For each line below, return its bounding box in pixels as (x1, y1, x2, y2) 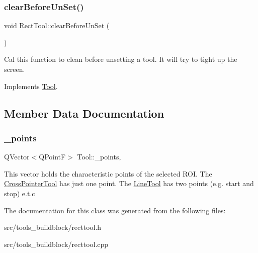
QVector (4, 151, 30, 162)
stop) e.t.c (4, 188, 35, 198)
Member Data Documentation (4, 105, 164, 121)
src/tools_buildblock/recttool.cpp (4, 238, 109, 249)
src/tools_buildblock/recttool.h (4, 222, 102, 232)
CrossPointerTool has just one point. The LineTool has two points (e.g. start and (4, 178, 254, 189)
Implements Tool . (4, 80, 58, 91)
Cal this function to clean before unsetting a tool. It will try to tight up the (4, 54, 237, 64)
